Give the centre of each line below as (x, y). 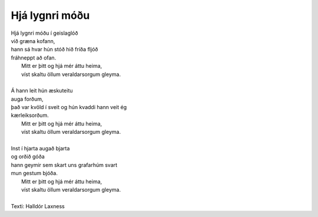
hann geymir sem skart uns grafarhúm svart (64, 165)
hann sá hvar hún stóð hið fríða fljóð (54, 50)
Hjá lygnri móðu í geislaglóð (44, 33)
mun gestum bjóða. (34, 173)
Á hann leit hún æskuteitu (42, 91)
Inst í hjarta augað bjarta (40, 149)
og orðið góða (28, 157)
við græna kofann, (33, 41)
